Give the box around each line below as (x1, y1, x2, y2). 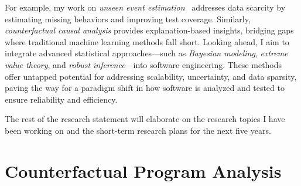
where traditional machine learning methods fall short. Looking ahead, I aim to (5, 35, 289, 48)
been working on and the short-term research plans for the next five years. (5, 124, 271, 136)
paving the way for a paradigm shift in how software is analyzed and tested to (5, 82, 285, 94)
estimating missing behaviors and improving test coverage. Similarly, (5, 12, 251, 25)
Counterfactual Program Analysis (5, 158, 282, 182)
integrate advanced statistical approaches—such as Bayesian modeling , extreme (5, 47, 288, 59)
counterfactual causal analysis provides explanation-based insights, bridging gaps (5, 24, 294, 36)
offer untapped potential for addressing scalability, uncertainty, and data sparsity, (5, 70, 297, 82)
